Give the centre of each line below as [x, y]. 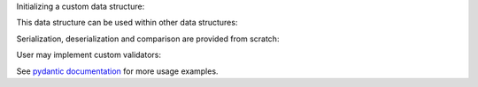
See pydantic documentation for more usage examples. [117, 71]
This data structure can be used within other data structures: [127, 23]
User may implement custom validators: [89, 55]
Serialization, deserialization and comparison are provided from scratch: [148, 39]
